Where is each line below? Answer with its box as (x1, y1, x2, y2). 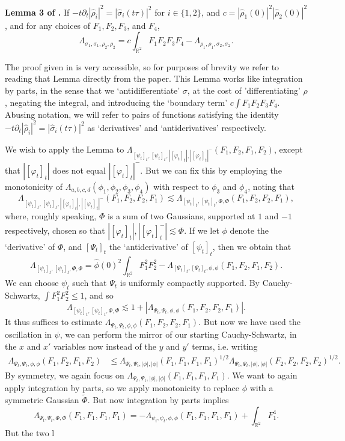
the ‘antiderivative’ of (109, 240, 188, 252)
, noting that (248, 180, 295, 192)
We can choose (5, 276, 59, 289)
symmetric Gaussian (5, 393, 79, 406)
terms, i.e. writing (192, 339, 258, 352)
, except (273, 142, 303, 155)
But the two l (5, 427, 55, 439)
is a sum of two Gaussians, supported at (107, 210, 255, 222)
